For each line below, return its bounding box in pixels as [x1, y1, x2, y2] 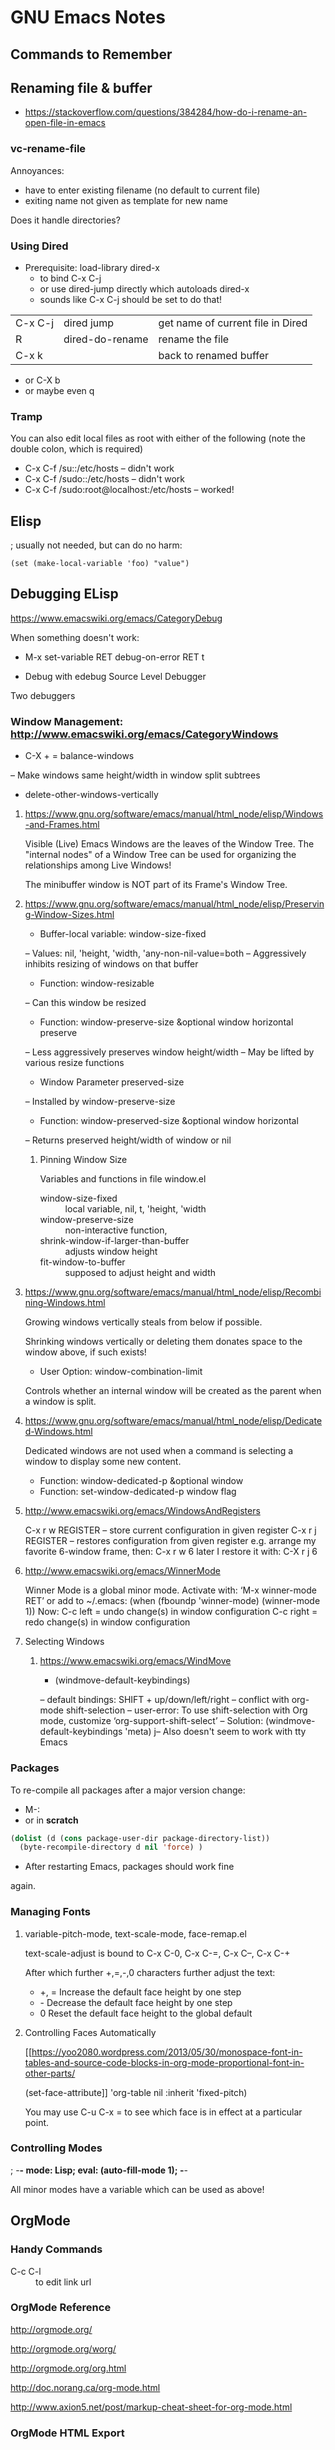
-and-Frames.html [24, 819, 100, 831]
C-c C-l [10, 2265, 42, 2277]
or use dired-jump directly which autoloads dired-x [39, 282, 250, 295]
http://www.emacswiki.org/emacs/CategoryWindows [10, 727, 279, 741]
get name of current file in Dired [158, 316, 308, 330]
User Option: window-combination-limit [39, 1366, 203, 1378]
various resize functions [24, 1057, 125, 1069]
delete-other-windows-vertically [24, 789, 159, 801]
